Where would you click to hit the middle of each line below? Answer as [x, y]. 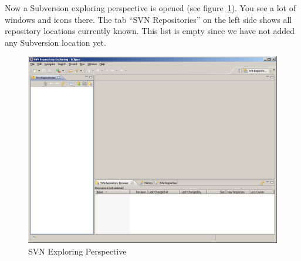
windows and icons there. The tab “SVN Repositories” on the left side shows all [148, 19]
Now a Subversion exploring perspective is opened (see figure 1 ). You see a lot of [150, 8]
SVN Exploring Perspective [77, 251]
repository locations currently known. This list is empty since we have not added [150, 31]
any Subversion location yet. [55, 42]
